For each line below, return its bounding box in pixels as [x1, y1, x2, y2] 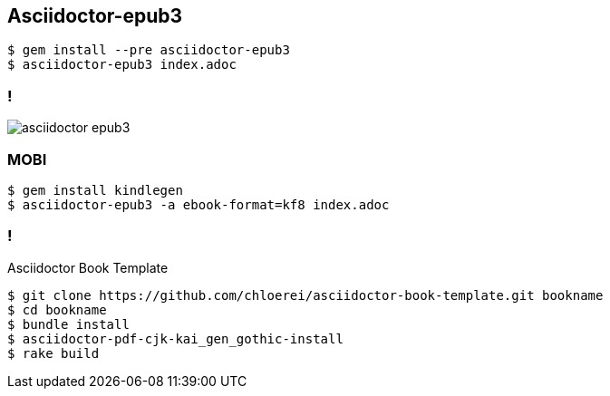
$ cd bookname [7, 302, 107, 317]
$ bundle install [7, 316, 130, 332]
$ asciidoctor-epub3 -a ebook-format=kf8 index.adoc [7, 197, 390, 212]
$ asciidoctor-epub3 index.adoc [7, 57, 237, 72]
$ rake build [7, 345, 100, 361]
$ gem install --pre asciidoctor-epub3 [7, 43, 290, 58]
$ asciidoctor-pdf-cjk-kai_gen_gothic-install [7, 331, 344, 346]
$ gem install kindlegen [7, 182, 183, 198]
